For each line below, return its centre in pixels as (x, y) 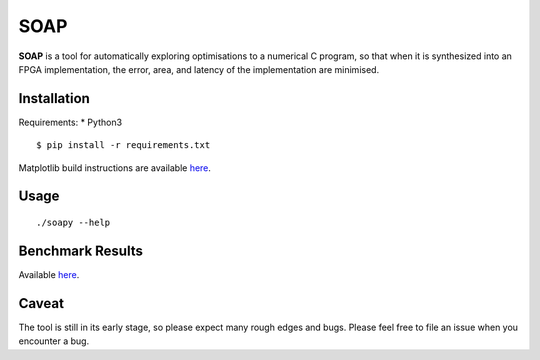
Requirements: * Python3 (70, 122)
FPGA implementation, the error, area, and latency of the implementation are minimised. (199, 69)
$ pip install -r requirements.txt (123, 145)
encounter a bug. (54, 341)
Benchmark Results (81, 250)
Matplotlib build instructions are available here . (115, 167)
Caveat (41, 303)
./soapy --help (73, 223)
